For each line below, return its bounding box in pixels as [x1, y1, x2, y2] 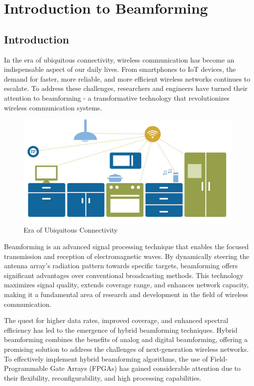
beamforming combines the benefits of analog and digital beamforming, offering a [4, 334, 248, 344]
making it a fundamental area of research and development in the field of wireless [4, 289, 248, 300]
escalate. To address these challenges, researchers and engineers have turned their [4, 83, 248, 93]
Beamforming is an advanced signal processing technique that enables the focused [4, 241, 249, 252]
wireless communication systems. [4, 102, 102, 112]
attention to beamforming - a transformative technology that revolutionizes [4, 92, 230, 103]
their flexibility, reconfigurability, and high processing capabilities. [4, 372, 202, 383]
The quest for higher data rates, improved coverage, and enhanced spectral [4, 315, 229, 325]
